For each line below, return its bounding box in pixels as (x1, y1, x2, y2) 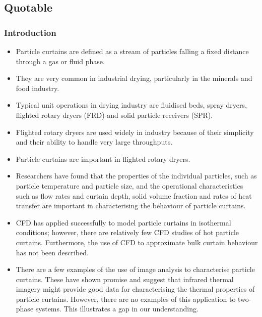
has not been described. (16, 247, 89, 257)
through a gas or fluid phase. (16, 56, 105, 66)
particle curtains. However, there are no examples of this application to (16, 293, 236, 304)
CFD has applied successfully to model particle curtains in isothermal (16, 217, 231, 228)
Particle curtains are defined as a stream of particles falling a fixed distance (16, 46, 249, 56)
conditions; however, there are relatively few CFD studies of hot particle (16, 227, 239, 238)
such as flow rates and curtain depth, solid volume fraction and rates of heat (16, 190, 252, 201)
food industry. (16, 82, 59, 93)
